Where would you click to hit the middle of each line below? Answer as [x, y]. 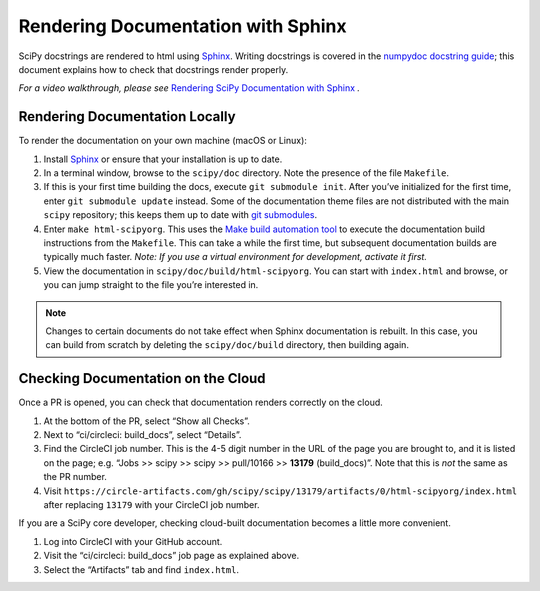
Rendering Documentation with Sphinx [182, 26]
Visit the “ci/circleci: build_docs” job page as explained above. [171, 556]
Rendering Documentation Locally [127, 116]
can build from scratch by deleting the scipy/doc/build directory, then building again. [227, 345]
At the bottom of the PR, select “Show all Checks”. [146, 421]
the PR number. [75, 477]
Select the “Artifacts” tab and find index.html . [141, 569]
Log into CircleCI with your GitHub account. [133, 541]
